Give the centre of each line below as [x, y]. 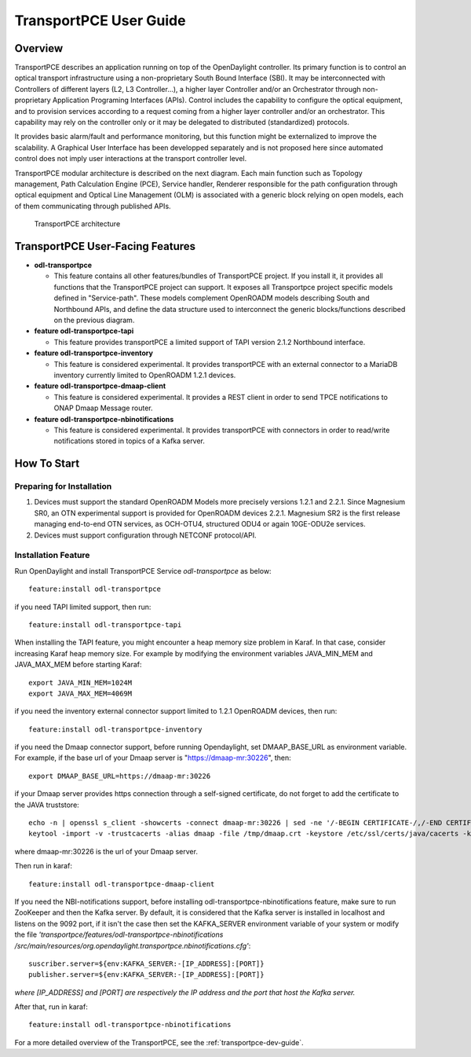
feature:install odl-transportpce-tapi [105, 624]
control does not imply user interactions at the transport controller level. [131, 159]
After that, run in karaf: [51, 1007]
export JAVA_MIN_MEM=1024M [80, 683]
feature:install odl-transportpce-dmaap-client [122, 884]
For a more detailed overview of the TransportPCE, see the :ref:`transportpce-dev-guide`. [159, 1042]
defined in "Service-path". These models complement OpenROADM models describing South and [212, 298]
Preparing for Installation [63, 486]
